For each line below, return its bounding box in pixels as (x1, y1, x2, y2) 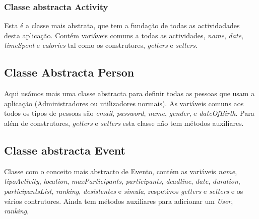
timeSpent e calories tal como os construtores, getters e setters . (4, 40, 198, 50)
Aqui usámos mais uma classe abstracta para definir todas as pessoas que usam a (4, 88, 255, 99)
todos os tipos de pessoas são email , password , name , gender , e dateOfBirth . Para (4, 108, 254, 118)
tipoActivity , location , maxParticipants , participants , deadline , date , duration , (4, 176, 240, 186)
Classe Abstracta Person (4, 64, 135, 80)
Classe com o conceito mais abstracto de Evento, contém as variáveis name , (4, 166, 237, 176)
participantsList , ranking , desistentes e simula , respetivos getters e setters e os (4, 185, 243, 196)
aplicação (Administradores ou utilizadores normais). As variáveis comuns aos (4, 98, 244, 108)
